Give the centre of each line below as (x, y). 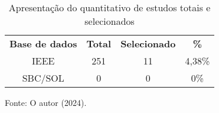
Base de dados (43, 43)
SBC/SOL (43, 78)
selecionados (109, 21)
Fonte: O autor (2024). (46, 102)
